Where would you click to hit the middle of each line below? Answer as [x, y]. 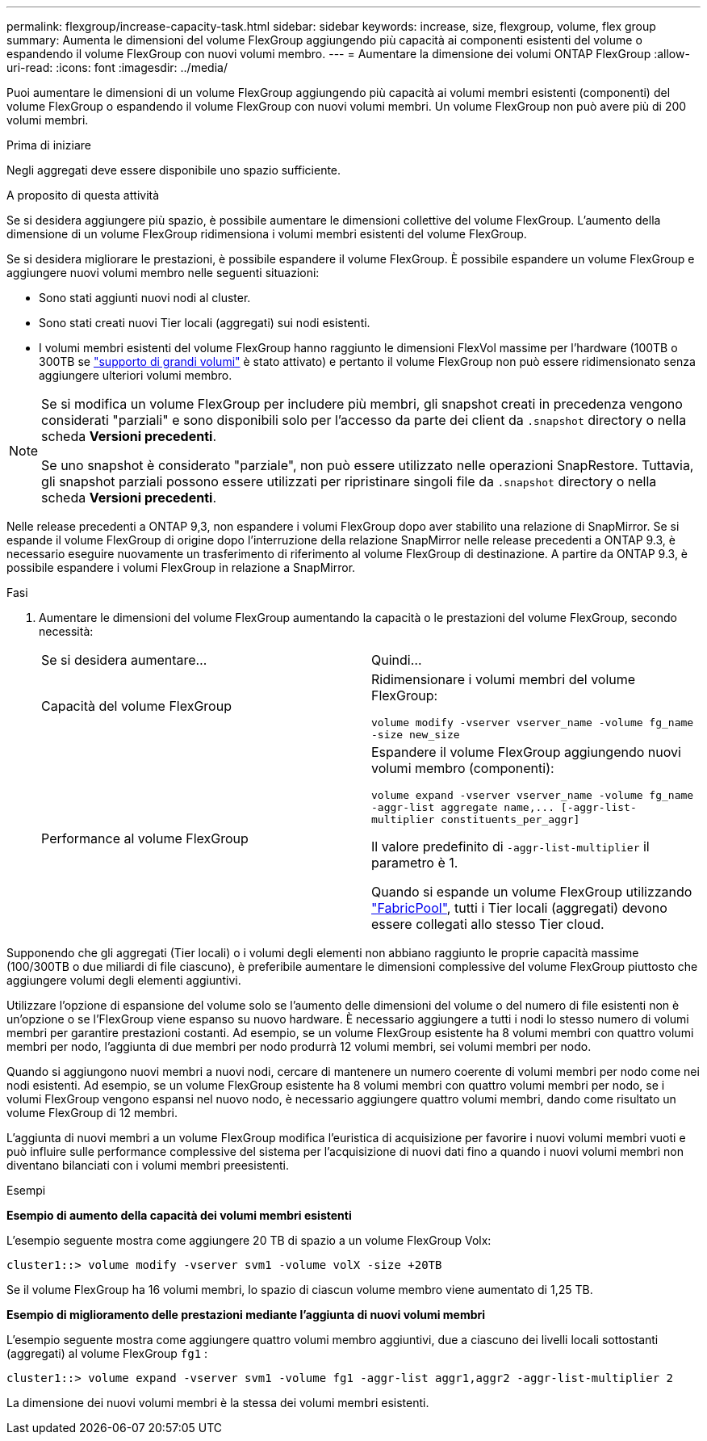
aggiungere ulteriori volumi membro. [136, 375]
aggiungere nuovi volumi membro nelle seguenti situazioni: [163, 273]
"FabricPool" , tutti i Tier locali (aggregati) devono [519, 908]
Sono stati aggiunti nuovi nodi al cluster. [145, 298]
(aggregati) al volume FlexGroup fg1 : [107, 1353]
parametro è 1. [415, 863]
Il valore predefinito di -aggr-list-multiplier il [510, 847]
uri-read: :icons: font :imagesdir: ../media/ [117, 67]
